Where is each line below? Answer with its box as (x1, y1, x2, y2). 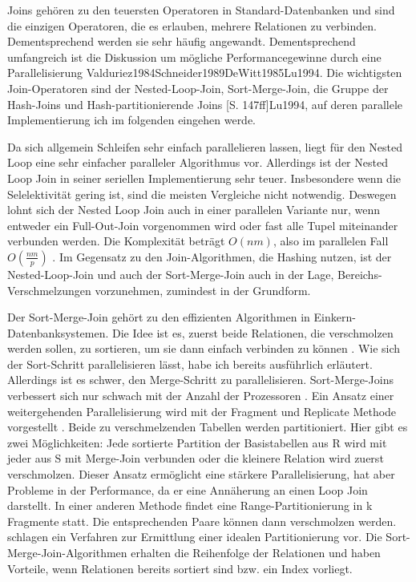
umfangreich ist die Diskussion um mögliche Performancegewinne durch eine (7, 48, 382, 65)
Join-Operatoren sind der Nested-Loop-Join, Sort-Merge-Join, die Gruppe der (7, 79, 389, 96)
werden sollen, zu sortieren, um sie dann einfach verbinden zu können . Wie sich (7, 340, 401, 357)
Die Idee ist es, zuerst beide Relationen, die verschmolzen (112, 324, 394, 341)
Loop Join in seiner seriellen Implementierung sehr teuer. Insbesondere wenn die (7, 169, 401, 186)
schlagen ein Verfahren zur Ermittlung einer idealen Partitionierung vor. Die (7, 528, 382, 545)
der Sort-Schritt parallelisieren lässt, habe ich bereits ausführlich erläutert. (7, 355, 373, 372)
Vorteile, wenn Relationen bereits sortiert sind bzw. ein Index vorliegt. (7, 560, 353, 576)
